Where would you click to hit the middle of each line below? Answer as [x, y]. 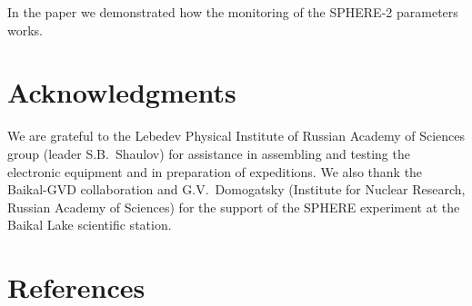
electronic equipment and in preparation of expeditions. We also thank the [215, 171]
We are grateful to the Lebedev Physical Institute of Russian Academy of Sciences [236, 136]
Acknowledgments [122, 92]
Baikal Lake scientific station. [90, 225]
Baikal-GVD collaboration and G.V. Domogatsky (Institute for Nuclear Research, [236, 189]
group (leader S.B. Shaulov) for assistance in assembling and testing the [209, 153]
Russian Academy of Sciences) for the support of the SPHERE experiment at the [234, 207]
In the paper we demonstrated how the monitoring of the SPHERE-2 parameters [233, 12]
